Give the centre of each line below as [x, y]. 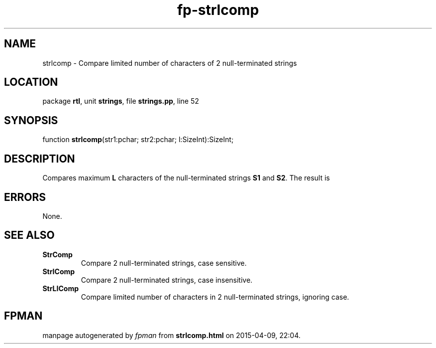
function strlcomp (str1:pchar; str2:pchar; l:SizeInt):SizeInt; [138, 140]
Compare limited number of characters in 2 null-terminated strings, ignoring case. [215, 297]
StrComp [57, 254]
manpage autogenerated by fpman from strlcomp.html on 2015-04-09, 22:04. [171, 335]
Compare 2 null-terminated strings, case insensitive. [167, 280]
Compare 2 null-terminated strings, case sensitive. [164, 263]
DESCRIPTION [40, 159]
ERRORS [25, 197]
